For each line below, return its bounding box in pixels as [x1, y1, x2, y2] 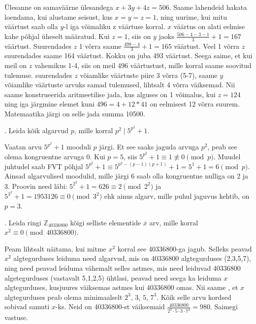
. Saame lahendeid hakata [169, 2, 247, 12]
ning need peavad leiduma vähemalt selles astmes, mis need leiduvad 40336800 [4, 263, 241, 273]
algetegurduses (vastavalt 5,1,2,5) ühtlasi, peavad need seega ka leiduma [4, 272, 222, 283]
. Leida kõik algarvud [4, 125, 69, 135]
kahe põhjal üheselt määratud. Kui [4, 31, 110, 41]
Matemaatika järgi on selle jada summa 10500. [4, 108, 145, 118]
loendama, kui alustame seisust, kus [4, 11, 113, 22]
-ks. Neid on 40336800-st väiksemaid [55, 301, 165, 312]
